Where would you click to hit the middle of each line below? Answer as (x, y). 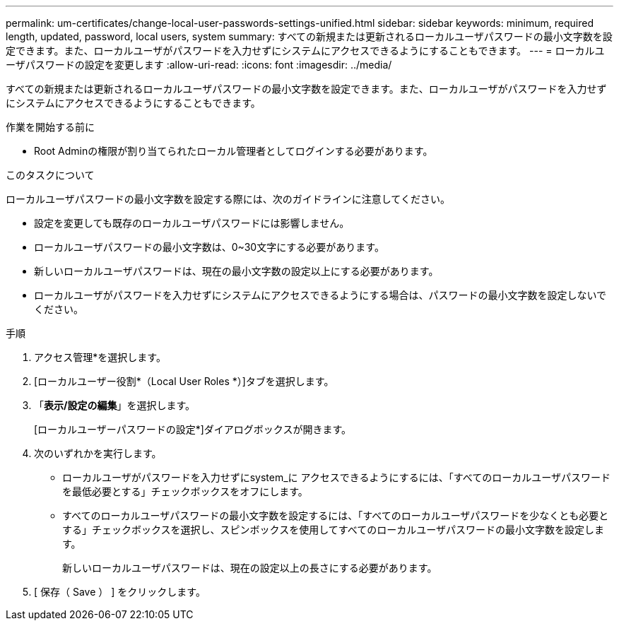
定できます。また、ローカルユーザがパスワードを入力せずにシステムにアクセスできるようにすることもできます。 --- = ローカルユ (305, 51)
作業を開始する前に (50, 127)
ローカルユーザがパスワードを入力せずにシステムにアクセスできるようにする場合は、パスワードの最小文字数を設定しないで (320, 295)
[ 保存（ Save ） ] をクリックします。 (120, 592)
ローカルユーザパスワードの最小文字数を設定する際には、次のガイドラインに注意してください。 (228, 199)
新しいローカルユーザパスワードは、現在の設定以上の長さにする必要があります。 (250, 568)
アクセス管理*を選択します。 (100, 357)
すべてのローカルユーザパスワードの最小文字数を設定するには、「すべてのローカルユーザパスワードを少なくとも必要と (336, 515)
